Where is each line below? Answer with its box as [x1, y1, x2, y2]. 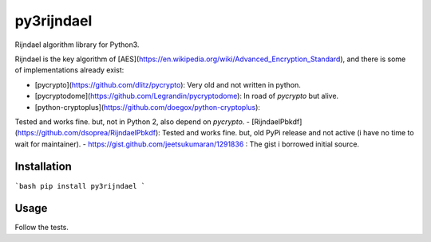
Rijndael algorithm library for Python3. [14, 40, 140, 49]
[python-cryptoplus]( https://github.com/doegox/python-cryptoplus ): [34, 102, 261, 111]
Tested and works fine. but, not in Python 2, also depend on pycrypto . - [14, 116, 251, 127]
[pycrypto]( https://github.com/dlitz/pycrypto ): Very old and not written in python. [34, 80, 301, 89]
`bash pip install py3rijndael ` [14, 181, 146, 190]
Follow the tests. [14, 223, 69, 232]
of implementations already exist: [14, 65, 125, 75]
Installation [14, 160, 72, 174]
